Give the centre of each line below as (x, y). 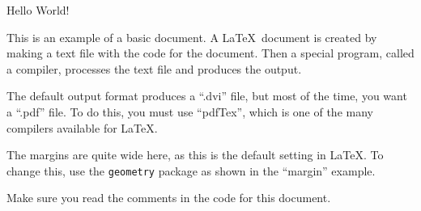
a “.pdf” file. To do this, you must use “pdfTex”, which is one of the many (190, 111)
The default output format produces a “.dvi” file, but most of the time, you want (207, 96)
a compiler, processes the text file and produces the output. (154, 68)
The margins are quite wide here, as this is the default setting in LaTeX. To (195, 155)
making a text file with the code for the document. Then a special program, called (210, 53)
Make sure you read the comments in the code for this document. (169, 198)
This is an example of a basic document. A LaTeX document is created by (192, 37)
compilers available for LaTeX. (82, 127)
